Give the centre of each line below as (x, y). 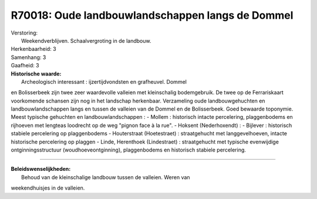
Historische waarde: (36, 74)
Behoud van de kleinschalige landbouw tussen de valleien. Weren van (106, 177)
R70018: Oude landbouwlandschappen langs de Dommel (152, 15)
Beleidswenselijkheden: (41, 169)
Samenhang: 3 (28, 57)
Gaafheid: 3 (25, 66)
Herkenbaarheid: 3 (33, 49)
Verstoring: (24, 33)
